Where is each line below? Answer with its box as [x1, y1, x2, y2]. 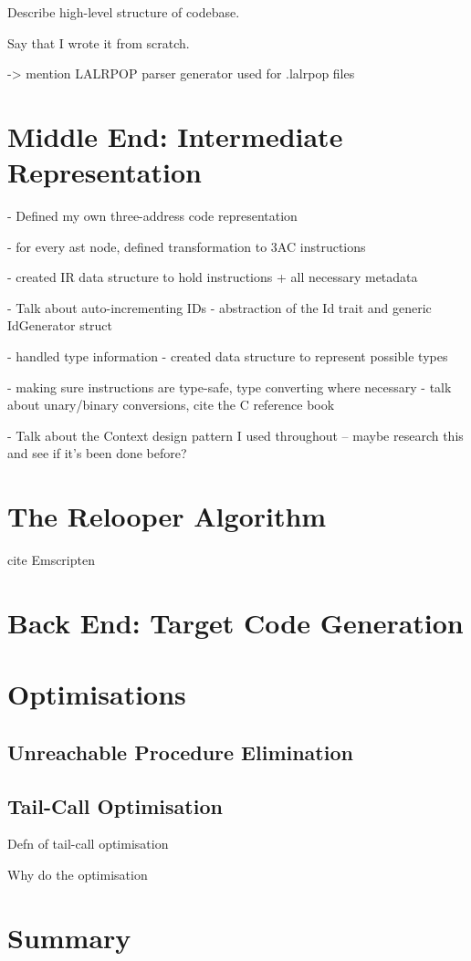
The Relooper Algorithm [7, 497, 327, 535]
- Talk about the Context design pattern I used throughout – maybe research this [7, 425, 464, 444]
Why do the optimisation [7, 865, 148, 884]
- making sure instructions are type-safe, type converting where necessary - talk [7, 377, 452, 396]
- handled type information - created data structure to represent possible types [7, 347, 448, 366]
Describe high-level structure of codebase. [7, 3, 240, 21]
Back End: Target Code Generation [7, 603, 464, 641]
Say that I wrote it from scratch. [7, 33, 190, 52]
